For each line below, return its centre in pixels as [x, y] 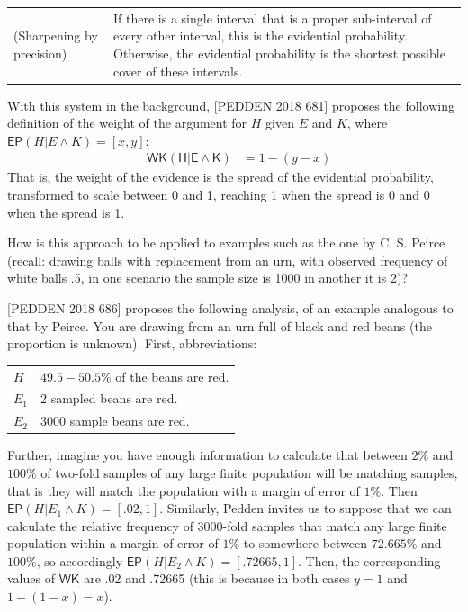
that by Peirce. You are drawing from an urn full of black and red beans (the [220, 325]
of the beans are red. [172, 376]
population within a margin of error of [113, 543]
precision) [40, 53]
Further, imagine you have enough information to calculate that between [207, 455]
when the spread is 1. [66, 212]
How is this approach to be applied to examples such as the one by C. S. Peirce [226, 243]
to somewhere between [306, 543]
